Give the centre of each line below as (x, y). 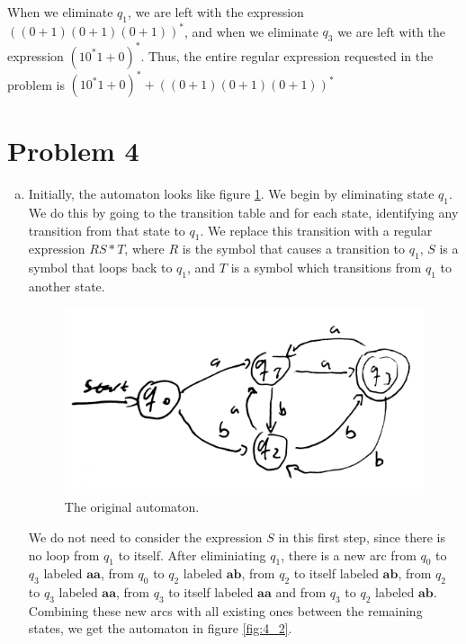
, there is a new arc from (349, 555)
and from (301, 592)
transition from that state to (107, 230)
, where (144, 249)
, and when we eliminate (251, 31)
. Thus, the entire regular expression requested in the (287, 55)
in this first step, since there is (362, 537)
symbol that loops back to (100, 268)
